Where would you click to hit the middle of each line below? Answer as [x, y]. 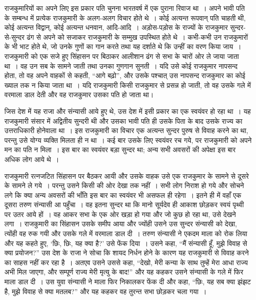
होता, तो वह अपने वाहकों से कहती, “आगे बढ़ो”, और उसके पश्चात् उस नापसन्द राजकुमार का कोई [125, 75]
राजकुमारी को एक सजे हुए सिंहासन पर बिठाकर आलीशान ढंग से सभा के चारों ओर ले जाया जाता [122, 56]
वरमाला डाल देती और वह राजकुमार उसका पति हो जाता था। [79, 95]
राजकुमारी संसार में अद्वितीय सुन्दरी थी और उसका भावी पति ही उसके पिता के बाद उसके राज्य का [124, 121]
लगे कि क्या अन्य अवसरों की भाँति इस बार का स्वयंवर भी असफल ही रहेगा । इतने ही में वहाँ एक [123, 195]
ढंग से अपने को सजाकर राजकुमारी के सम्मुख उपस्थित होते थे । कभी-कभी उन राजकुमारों [137, 37]
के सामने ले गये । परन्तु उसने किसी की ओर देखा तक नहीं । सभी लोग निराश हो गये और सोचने [124, 185]
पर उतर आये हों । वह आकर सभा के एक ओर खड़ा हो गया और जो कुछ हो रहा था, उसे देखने [120, 214]
